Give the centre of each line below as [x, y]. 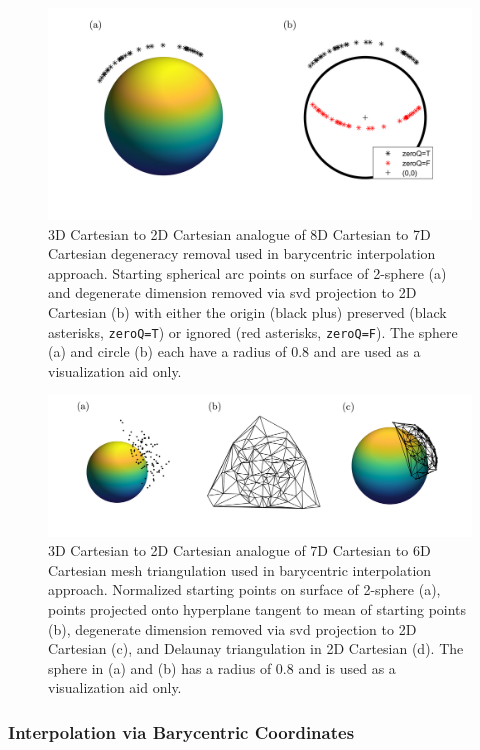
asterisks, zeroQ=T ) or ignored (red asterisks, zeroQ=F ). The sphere [253, 331]
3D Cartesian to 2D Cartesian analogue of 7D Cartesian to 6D [239, 550]
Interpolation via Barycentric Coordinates [181, 731]
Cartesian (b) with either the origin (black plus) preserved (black [247, 311]
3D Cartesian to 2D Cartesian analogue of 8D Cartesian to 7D [239, 233]
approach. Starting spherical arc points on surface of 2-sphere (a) [247, 272]
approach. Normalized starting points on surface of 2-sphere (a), [244, 589]
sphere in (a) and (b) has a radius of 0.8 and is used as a [222, 667]
